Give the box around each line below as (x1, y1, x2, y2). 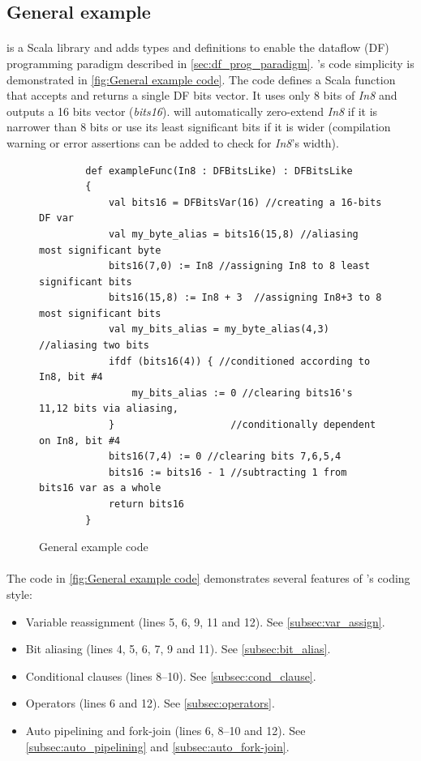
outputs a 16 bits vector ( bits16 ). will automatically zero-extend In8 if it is (6, 102, 378, 119)
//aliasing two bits (39, 340, 150, 352)
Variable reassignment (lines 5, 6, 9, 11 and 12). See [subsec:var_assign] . (25, 613, 385, 630)
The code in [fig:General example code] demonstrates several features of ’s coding (6, 570, 410, 587)
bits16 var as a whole (39, 482, 161, 494)
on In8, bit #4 (39, 434, 121, 447)
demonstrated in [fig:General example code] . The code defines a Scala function (6, 71, 396, 88)
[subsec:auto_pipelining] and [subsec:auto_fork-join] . (25, 737, 290, 755)
